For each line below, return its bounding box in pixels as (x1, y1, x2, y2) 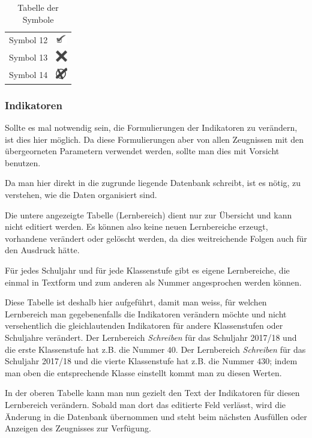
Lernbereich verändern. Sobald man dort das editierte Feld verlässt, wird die (5, 398, 286, 410)
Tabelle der (17, 1, 59, 13)
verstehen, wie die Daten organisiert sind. (5, 188, 157, 201)
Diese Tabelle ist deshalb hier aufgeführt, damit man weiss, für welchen (5, 296, 267, 308)
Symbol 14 (9, 68, 48, 80)
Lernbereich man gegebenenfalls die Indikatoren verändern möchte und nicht (5, 307, 287, 320)
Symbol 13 (9, 51, 48, 64)
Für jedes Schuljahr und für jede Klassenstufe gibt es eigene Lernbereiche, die (5, 264, 290, 277)
